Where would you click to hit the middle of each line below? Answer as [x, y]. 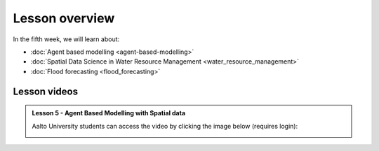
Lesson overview [64, 18]
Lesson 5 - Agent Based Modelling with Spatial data [109, 113]
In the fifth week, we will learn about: [66, 39]
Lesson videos [46, 91]
